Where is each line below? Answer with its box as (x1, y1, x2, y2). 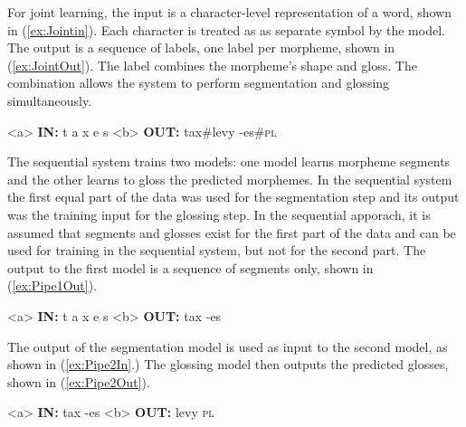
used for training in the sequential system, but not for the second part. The (7, 241, 426, 260)
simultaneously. (7, 90, 92, 109)
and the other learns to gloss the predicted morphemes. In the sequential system (7, 169, 452, 188)
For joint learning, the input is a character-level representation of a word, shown (7, 3, 452, 21)
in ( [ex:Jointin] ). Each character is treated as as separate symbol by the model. (7, 20, 445, 39)
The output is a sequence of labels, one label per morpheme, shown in (7, 38, 395, 57)
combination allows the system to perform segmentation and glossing (7, 73, 390, 92)
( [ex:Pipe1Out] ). (7, 276, 98, 295)
